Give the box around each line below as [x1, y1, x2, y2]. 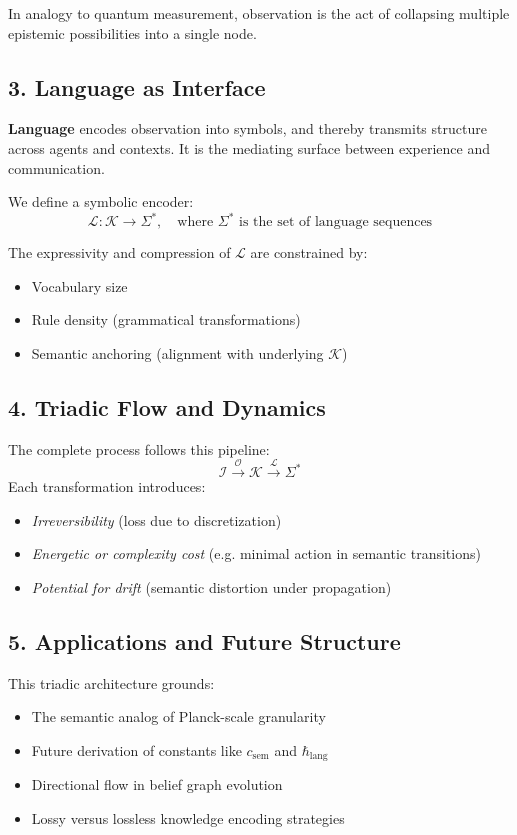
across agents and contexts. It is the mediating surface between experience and [8, 137, 490, 158]
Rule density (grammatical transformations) [31, 309, 301, 330]
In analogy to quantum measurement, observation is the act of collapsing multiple [8, 3, 510, 23]
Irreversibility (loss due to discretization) [31, 509, 282, 530]
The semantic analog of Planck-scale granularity [31, 706, 326, 727]
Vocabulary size [31, 275, 128, 296]
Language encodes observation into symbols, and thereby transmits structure [8, 118, 487, 139]
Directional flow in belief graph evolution [31, 774, 283, 795]
